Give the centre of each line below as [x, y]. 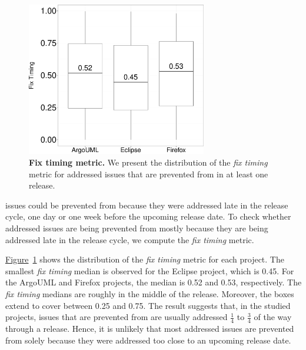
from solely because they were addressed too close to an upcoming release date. [148, 340]
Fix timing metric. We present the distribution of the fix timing [148, 162]
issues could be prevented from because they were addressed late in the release [147, 205]
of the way [273, 317]
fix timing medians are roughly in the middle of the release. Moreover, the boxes [150, 293]
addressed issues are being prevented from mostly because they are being [137, 228]
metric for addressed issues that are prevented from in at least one [149, 174]
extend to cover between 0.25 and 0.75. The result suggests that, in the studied [148, 305]
